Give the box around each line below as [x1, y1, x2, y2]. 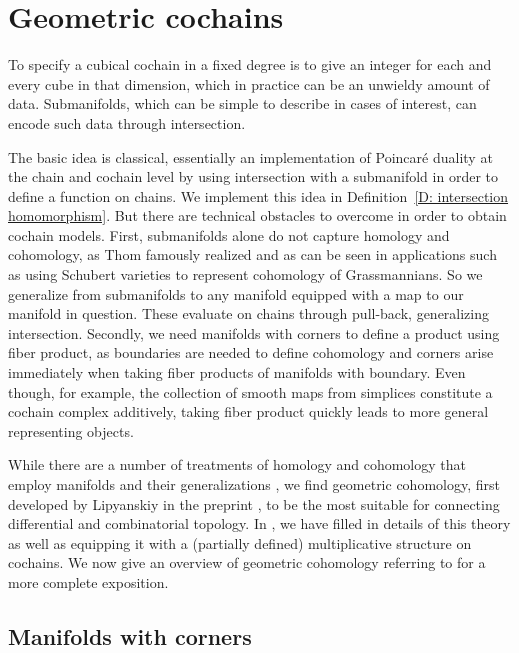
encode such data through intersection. [8, 112, 246, 133]
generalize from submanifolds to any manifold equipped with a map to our [8, 283, 464, 304]
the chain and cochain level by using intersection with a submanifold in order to [8, 166, 498, 187]
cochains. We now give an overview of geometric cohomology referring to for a [8, 552, 486, 573]
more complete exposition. [8, 571, 169, 592]
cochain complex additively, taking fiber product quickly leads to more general [8, 401, 489, 422]
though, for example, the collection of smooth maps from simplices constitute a [8, 381, 493, 402]
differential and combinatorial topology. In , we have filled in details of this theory [8, 513, 511, 534]
